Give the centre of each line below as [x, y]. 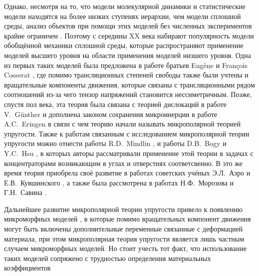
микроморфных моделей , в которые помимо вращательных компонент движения [127, 219]
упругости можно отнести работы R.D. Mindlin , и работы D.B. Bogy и [115, 143]
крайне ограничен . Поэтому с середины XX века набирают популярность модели [129, 35]
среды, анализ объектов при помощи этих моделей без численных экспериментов [128, 26]
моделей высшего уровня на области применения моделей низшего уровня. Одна [127, 55]
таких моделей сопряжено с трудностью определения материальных [107, 258]
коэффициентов [27, 268]
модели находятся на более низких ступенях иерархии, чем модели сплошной [122, 16]
